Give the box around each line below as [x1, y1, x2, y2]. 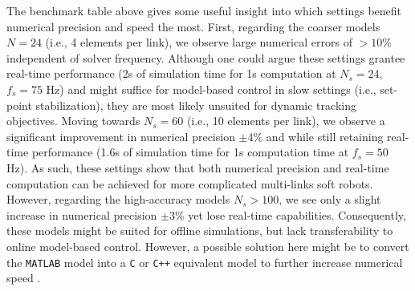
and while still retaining [266, 127, 384, 144]
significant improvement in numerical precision [6, 127, 235, 144]
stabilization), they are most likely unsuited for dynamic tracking [35, 96, 356, 113]
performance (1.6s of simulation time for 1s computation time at [31, 143, 349, 160]
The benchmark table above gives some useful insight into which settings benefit [6, 2, 402, 18]
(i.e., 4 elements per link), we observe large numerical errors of [45, 34, 352, 51]
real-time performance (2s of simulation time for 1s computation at [6, 65, 336, 82]
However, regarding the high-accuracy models [6, 191, 230, 208]
